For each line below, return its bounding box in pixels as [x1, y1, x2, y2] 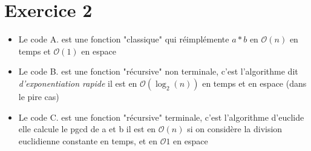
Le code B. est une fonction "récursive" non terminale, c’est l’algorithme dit [18, 65, 298, 78]
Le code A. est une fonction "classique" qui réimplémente [18, 33, 229, 45]
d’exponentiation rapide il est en [18, 76, 137, 89]
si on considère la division [187, 122, 283, 135]
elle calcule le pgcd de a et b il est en [18, 122, 156, 135]
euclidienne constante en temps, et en [18, 134, 157, 147]
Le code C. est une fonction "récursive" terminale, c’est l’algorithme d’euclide [18, 110, 304, 123]
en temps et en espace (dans [202, 76, 307, 89]
